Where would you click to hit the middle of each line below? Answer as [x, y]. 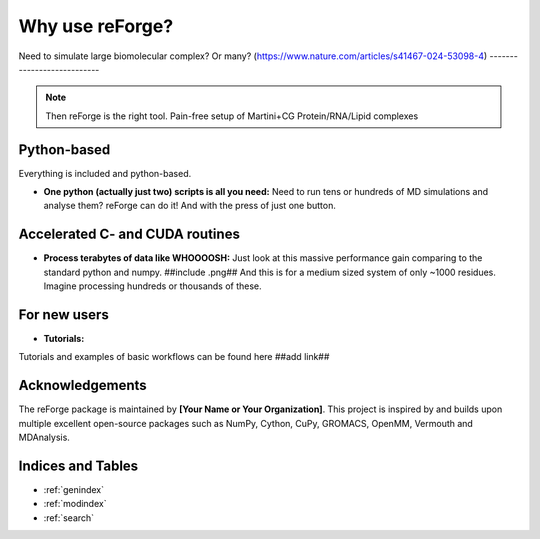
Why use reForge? [96, 26]
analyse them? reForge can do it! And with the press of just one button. [190, 206]
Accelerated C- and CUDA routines [129, 234]
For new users [63, 314]
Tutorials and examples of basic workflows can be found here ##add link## [174, 357]
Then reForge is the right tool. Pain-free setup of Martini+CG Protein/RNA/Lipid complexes [232, 116]
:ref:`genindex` [74, 489]
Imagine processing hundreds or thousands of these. [152, 286]
